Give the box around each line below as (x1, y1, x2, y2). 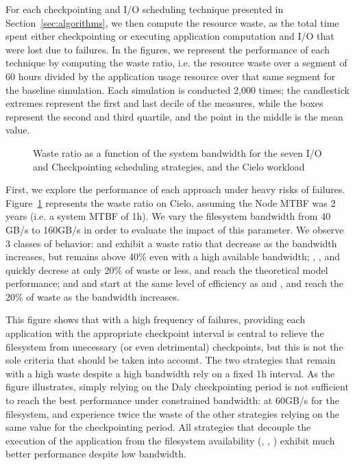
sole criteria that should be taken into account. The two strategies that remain (5, 353, 336, 367)
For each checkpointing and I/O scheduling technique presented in (5, 2, 284, 16)
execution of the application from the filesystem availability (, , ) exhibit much (5, 433, 335, 447)
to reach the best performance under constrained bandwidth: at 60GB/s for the (5, 393, 339, 407)
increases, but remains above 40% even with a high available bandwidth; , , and (5, 249, 340, 264)
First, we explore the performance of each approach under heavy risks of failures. (5, 182, 345, 197)
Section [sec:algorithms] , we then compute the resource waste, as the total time (5, 15, 339, 29)
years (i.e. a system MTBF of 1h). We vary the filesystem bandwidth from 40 (5, 209, 331, 223)
